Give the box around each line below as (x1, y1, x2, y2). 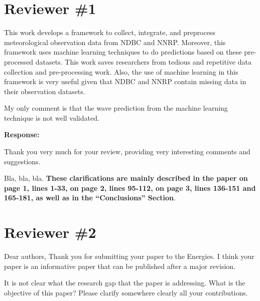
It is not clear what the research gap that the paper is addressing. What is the (4, 277, 245, 288)
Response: (4, 129, 40, 140)
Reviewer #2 (4, 222, 96, 242)
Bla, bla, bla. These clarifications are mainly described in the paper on (4, 173, 248, 183)
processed (4, 56, 34, 67)
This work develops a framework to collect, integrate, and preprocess (4, 27, 215, 38)
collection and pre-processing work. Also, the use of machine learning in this (4, 66, 238, 77)
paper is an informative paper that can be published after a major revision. (4, 260, 235, 271)
